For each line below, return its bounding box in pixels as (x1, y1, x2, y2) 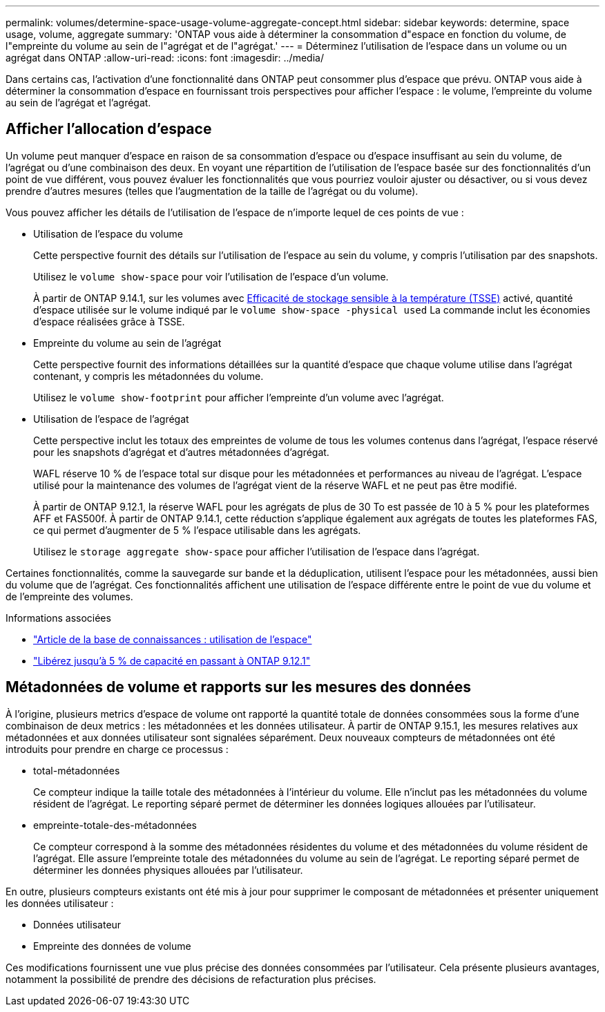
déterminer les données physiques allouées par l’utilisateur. (33, 863, 303, 876)
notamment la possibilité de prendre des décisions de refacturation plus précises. (6, 973, 376, 985)
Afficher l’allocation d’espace (6, 120, 212, 138)
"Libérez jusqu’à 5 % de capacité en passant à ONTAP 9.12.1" (33, 654, 311, 667)
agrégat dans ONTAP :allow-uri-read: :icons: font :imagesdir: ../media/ (6, 52, 324, 64)
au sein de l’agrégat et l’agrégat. (6, 97, 151, 108)
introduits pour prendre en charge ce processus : (6, 743, 229, 755)
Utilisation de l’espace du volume (33, 227, 183, 240)
